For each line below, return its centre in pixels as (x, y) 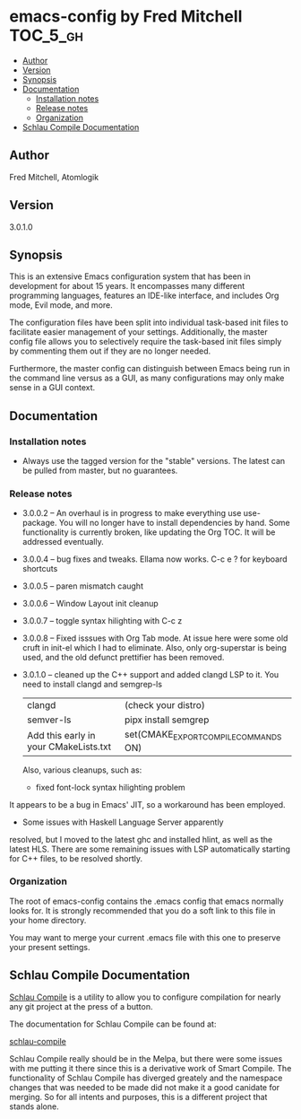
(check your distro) (165, 705)
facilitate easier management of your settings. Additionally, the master (139, 332)
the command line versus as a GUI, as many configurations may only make (147, 378)
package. (39, 523)
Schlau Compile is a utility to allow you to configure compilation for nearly (145, 997)
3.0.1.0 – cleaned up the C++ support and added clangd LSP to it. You (150, 675)
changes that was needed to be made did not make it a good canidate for (145, 1087)
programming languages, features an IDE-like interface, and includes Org (144, 296)
